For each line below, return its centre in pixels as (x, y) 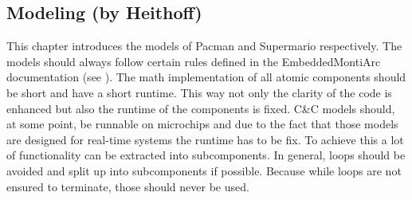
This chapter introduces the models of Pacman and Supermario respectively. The (204, 46)
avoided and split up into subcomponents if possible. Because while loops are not (204, 170)
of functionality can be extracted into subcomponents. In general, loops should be (206, 155)
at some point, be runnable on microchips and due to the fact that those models (202, 124)
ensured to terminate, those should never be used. (128, 186)
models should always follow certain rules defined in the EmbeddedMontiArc (194, 61)
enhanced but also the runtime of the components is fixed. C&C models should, (201, 108)
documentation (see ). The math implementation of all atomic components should (206, 77)
